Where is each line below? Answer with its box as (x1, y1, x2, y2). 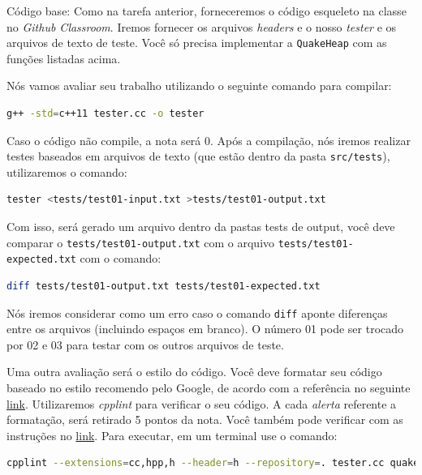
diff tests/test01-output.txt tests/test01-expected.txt (6, 280, 321, 292)
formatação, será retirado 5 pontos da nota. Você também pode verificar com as (6, 411, 403, 428)
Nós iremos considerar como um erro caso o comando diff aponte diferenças (6, 304, 388, 321)
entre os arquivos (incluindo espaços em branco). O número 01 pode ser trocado (6, 320, 404, 337)
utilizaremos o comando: (6, 163, 127, 180)
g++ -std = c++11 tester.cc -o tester (6, 108, 205, 120)
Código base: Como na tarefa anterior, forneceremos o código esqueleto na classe (6, 2, 407, 19)
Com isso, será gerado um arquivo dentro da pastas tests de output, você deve (6, 218, 395, 235)
